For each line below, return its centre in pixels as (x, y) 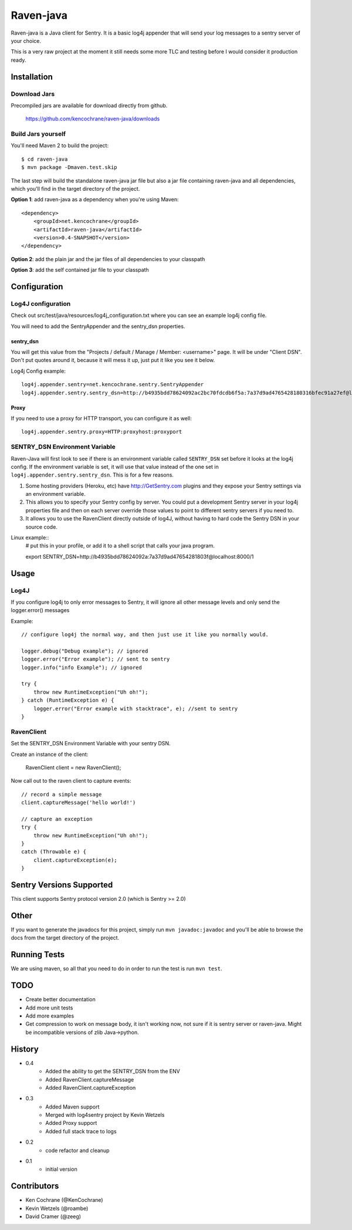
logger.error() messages (40, 610)
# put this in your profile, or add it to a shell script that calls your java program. (120, 546)
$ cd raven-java (45, 159)
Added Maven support (72, 1107)
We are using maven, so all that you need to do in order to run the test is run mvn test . (116, 969)
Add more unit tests (49, 1008)
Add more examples (50, 1016)
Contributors (35, 1186)
